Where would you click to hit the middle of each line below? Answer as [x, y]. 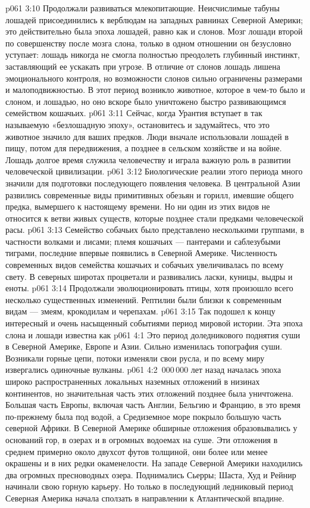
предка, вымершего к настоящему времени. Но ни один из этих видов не [138, 206]
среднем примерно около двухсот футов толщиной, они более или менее [137, 451]
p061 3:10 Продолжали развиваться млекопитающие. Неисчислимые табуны [143, 8]
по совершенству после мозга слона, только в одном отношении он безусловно [148, 43]
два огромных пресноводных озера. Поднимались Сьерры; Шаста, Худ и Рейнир [151, 474]
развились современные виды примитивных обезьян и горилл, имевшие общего [150, 194]
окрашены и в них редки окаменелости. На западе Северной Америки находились [154, 463]
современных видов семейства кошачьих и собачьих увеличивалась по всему [145, 265]
